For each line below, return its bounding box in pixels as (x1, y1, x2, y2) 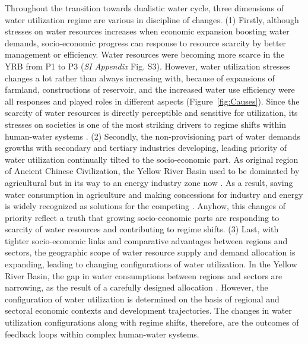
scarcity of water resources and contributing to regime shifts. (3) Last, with (5, 223, 279, 235)
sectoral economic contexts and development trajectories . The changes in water (5, 304, 292, 317)
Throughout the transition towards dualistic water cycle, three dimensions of (5, 2, 284, 14)
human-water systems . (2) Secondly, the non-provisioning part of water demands (5, 130, 300, 142)
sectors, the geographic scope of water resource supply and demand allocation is (5, 246, 296, 258)
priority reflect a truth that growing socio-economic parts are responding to (5, 211, 280, 223)
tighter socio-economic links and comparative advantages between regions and (5, 234, 288, 247)
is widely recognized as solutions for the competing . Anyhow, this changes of (5, 200, 286, 212)
